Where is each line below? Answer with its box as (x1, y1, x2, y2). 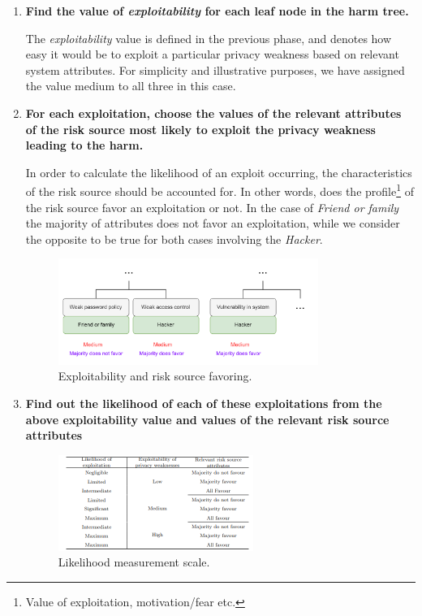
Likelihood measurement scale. (58, 553, 210, 570)
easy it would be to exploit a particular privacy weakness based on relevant (25, 46, 399, 63)
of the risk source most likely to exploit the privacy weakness (25, 120, 376, 137)
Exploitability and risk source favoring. (58, 367, 252, 384)
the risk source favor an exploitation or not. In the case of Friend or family (25, 198, 399, 215)
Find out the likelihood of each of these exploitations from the (25, 394, 382, 411)
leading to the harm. (25, 137, 144, 154)
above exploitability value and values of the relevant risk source (25, 410, 390, 427)
